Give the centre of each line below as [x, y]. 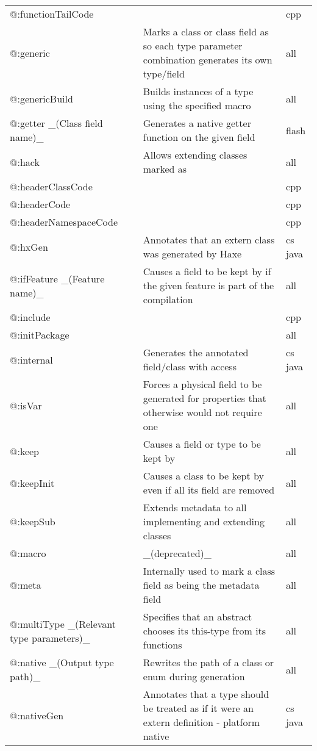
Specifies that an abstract [198, 616]
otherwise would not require [202, 412]
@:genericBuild [41, 98]
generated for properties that [205, 398]
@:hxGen [29, 246]
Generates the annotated [196, 352]
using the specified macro [197, 105]
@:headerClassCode [51, 186]
